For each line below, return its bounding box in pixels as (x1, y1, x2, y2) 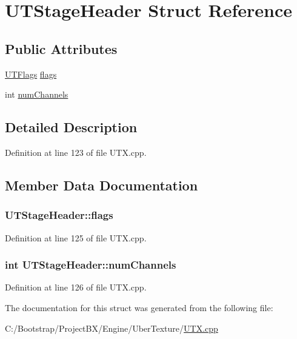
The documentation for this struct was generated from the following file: (5, 301, 273, 314)
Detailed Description (5, 118, 138, 136)
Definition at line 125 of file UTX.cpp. (5, 231, 147, 244)
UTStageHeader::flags (5, 207, 113, 223)
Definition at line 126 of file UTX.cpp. (5, 281, 147, 294)
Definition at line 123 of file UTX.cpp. (5, 146, 147, 158)
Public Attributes (5, 39, 118, 58)
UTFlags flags (5, 67, 57, 80)
